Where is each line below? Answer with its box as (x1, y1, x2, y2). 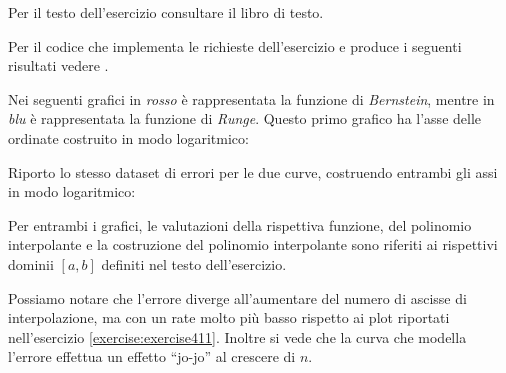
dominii (8, 253, 54, 274)
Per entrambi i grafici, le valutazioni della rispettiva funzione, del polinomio (8, 214, 472, 235)
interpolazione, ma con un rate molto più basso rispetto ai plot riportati (8, 307, 450, 328)
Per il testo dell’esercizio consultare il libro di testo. (8, 2, 324, 22)
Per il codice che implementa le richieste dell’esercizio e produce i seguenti (8, 35, 462, 56)
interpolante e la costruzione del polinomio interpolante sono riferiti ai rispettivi (8, 234, 498, 255)
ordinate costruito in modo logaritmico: (8, 127, 249, 148)
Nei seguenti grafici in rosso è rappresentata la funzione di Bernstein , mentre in (8, 88, 495, 109)
